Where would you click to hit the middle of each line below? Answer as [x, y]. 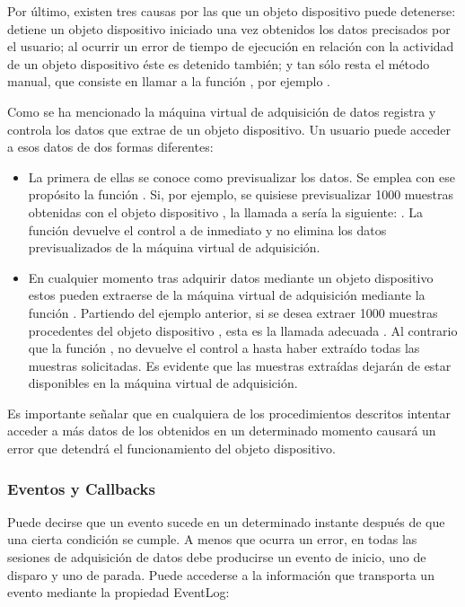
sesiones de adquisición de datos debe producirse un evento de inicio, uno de [217, 557]
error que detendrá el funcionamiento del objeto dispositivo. [171, 449]
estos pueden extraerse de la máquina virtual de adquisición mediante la [227, 295]
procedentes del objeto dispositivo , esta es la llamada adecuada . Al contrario [243, 330]
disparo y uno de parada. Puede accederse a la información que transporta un [221, 574]
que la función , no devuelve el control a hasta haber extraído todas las [224, 348]
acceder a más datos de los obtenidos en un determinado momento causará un [222, 431]
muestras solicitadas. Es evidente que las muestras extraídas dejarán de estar [240, 365]
